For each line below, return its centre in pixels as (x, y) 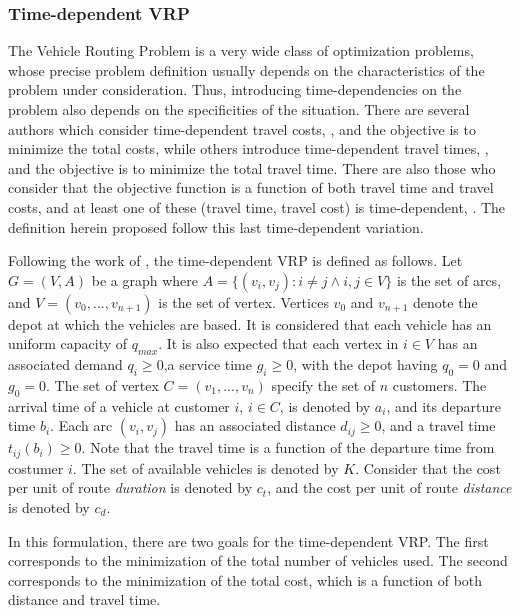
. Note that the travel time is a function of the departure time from (288, 447)
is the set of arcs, (449, 279)
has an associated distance (255, 425)
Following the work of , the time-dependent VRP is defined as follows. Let (235, 260)
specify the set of (323, 384)
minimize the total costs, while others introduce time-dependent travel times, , (248, 148)
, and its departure (443, 405)
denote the (445, 301)
